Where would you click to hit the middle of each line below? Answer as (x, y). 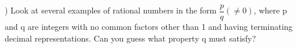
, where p (270, 10)
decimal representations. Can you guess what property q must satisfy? (130, 38)
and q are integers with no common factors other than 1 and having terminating (149, 27)
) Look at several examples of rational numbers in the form (111, 10)
